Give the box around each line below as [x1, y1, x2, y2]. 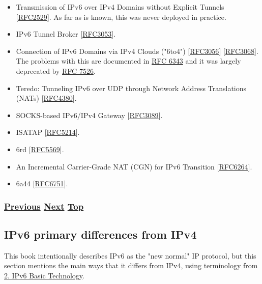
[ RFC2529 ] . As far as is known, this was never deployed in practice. [16, 11, 226, 22]
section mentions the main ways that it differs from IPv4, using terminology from [4, 260, 258, 271]
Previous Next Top [4, 200, 84, 212]
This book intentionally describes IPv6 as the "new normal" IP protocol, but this [4, 250, 256, 261]
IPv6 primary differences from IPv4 [4, 226, 197, 242]
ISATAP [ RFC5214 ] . [16, 127, 80, 137]
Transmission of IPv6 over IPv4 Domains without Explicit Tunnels [16, 2, 224, 12]
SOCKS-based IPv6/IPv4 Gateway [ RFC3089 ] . [16, 109, 163, 120]
